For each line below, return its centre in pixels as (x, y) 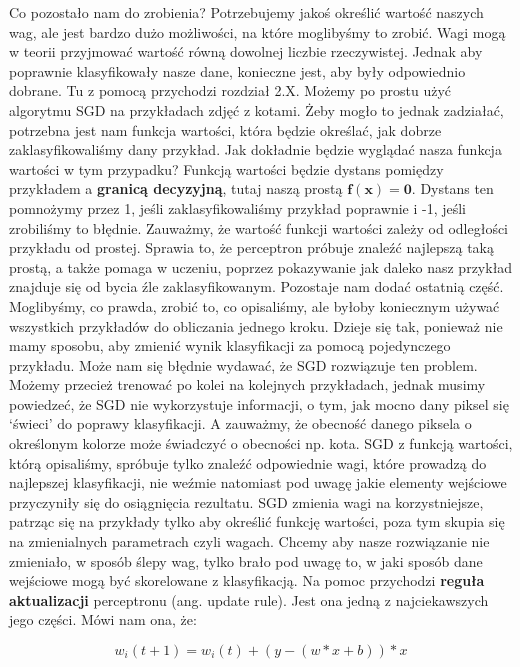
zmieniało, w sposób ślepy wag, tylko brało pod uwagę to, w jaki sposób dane (246, 560)
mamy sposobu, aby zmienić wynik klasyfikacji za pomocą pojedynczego (230, 345)
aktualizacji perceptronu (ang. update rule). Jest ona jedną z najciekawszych (249, 599)
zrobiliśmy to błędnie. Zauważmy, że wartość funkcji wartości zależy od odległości (258, 227)
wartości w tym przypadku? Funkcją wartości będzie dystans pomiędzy (226, 168)
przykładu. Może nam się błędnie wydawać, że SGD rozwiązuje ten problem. (243, 364)
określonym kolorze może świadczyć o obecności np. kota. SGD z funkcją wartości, (261, 443)
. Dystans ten (452, 188)
